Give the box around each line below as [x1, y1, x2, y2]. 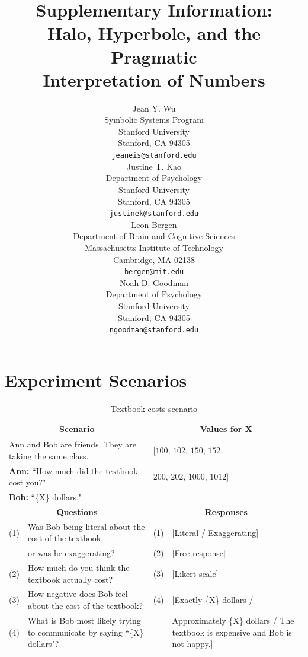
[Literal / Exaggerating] [172, 526, 259, 538]
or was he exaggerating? [27, 547, 115, 559]
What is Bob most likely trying [27, 614, 141, 626]
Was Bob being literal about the [27, 520, 145, 532]
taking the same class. [9, 449, 89, 462]
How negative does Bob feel [27, 588, 128, 600]
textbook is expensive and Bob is [172, 626, 292, 638]
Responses [204, 505, 248, 518]
